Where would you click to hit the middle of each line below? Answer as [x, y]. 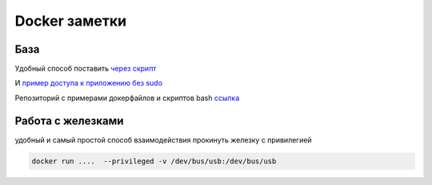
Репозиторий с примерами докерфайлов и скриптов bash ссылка [127, 98]
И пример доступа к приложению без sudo [89, 83]
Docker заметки [71, 21]
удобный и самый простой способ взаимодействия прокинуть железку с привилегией [163, 139]
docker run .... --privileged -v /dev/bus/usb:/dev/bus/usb [154, 161]
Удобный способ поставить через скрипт [86, 69]
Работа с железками [69, 121]
